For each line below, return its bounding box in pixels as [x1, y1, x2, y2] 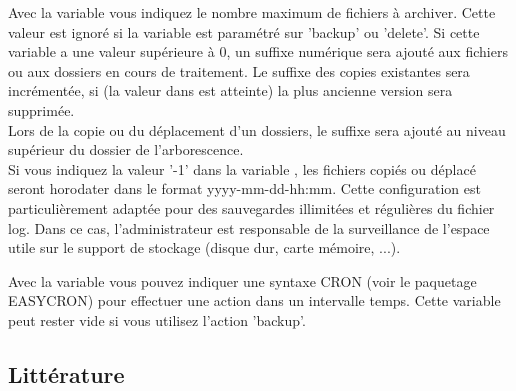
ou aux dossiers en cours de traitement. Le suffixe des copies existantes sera [8, 60, 470, 81]
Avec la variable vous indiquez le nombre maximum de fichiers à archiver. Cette [8, 2, 496, 22]
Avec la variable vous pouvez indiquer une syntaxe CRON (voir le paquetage [8, 270, 477, 291]
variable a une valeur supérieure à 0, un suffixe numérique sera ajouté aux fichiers [8, 41, 508, 62]
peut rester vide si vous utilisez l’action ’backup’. [8, 309, 306, 330]
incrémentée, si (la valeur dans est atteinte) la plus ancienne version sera [8, 80, 453, 101]
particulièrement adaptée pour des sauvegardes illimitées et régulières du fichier [8, 197, 495, 218]
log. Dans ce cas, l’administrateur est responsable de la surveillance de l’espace [8, 217, 490, 238]
